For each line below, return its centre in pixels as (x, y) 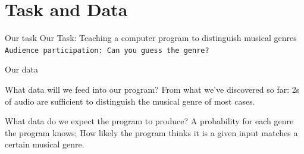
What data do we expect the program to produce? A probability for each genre (149, 121)
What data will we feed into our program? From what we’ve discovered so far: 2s (152, 89)
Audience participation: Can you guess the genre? (107, 50)
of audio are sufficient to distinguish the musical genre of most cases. (130, 101)
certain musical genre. (45, 144)
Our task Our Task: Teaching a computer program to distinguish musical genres (151, 38)
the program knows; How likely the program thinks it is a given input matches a (151, 132)
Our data (22, 69)
